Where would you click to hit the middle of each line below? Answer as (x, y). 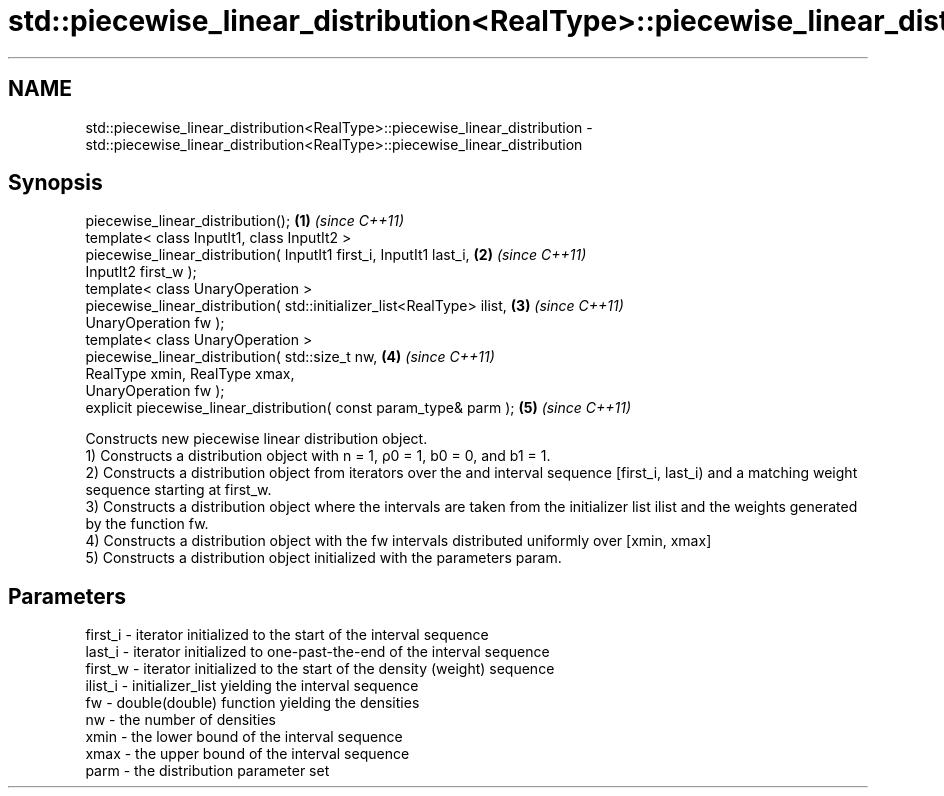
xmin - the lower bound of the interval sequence (244, 737)
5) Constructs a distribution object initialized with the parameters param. (323, 558)
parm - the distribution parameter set (207, 771)
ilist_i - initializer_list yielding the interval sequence (252, 686)
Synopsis (55, 183)
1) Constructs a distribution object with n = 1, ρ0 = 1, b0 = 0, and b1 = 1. (318, 456)
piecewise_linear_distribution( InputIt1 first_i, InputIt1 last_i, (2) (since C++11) (336, 255)
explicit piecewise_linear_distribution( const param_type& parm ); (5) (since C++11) (358, 408)
